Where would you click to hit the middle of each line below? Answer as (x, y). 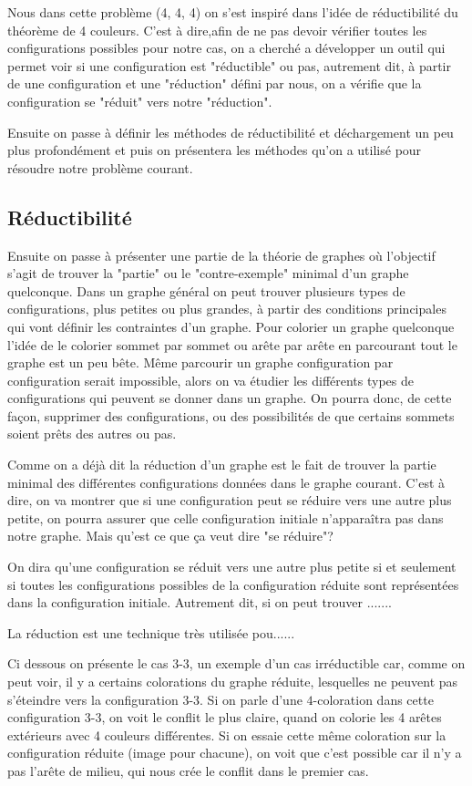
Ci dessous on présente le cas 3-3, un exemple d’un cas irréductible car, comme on (236, 663)
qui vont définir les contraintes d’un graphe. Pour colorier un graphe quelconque (231, 326)
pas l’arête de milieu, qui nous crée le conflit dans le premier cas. (188, 770)
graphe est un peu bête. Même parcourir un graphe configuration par (200, 362)
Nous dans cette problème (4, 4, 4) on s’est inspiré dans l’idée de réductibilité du (233, 12)
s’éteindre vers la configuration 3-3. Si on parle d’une (155, 699)
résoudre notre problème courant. (100, 167)
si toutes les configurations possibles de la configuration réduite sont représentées (233, 584)
